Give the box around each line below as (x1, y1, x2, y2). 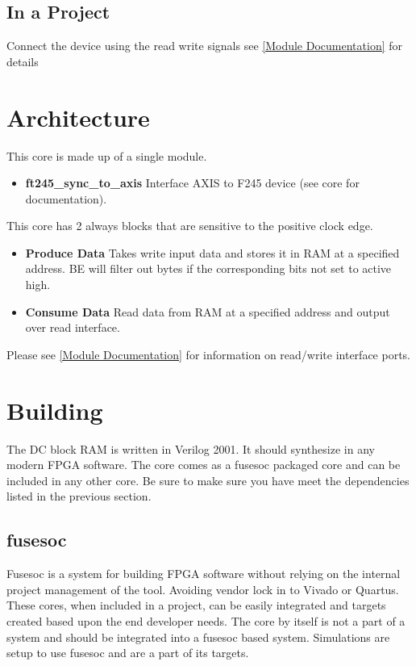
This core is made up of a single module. (6, 147, 207, 164)
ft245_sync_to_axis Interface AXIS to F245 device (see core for (25, 174, 360, 191)
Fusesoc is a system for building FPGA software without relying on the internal (6, 565, 401, 582)
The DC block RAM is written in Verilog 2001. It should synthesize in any (6, 440, 375, 457)
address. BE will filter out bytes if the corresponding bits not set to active (25, 260, 392, 277)
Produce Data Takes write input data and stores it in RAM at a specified (25, 244, 400, 261)
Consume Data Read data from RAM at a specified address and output (25, 303, 390, 320)
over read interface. (25, 319, 120, 336)
